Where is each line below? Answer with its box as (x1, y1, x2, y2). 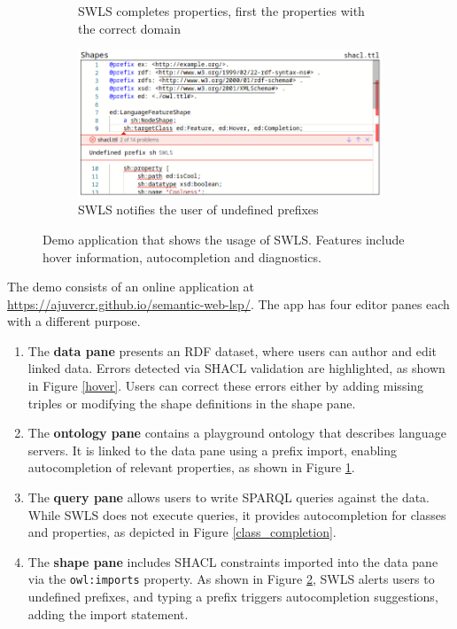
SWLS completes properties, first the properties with (78, 2, 365, 19)
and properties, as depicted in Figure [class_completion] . (27, 523, 337, 541)
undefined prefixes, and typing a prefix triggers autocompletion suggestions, (27, 587, 438, 606)
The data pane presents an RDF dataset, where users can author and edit (27, 341, 438, 360)
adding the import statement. (27, 604, 189, 623)
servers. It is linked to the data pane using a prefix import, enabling (27, 440, 398, 459)
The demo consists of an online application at (7, 277, 255, 296)
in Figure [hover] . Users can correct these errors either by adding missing (27, 377, 424, 395)
